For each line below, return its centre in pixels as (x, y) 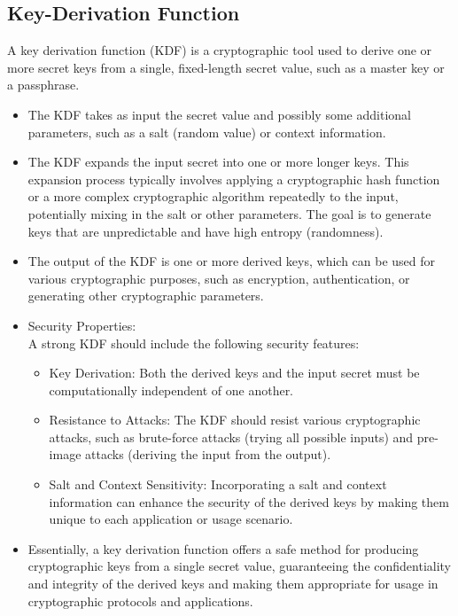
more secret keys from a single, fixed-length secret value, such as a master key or (226, 67)
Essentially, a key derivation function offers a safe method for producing (223, 548)
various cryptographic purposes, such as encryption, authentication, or (219, 278)
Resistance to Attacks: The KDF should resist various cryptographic (235, 420)
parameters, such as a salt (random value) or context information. (207, 132)
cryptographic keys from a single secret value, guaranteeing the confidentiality (239, 566)
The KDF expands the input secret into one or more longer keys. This (218, 162)
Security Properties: (82, 325)
